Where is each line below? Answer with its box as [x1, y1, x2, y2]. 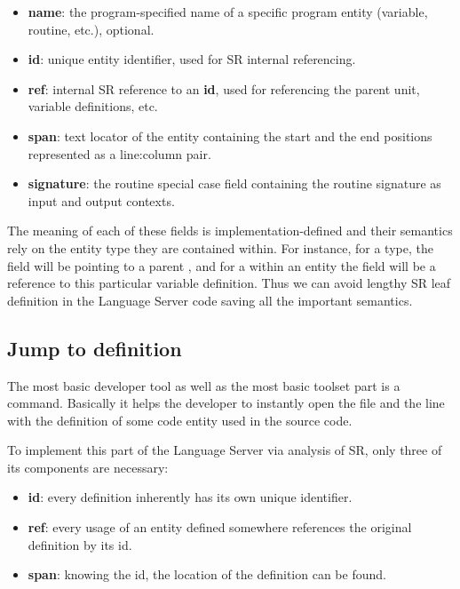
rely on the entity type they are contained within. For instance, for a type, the [7, 238, 433, 257]
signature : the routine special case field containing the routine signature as [28, 174, 441, 193]
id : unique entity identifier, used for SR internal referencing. [28, 50, 356, 68]
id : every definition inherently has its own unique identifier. [28, 488, 353, 506]
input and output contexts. [28, 191, 175, 210]
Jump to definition [7, 334, 182, 362]
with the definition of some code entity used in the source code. [7, 410, 353, 429]
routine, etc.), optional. [28, 20, 155, 38]
